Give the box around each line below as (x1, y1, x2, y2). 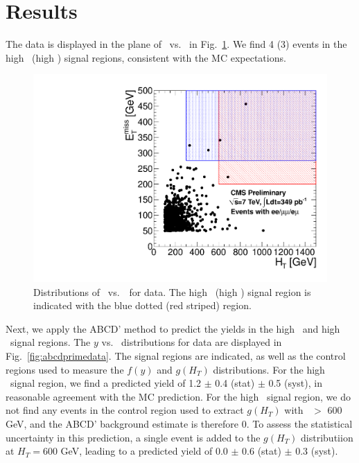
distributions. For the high (213, 362, 325, 376)
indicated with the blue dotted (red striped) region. (33, 298, 252, 313)
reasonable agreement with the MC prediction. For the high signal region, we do (6, 389, 351, 403)
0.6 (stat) (242, 444, 281, 458)
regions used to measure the (6, 362, 124, 376)
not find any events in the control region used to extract (6, 403, 244, 417)
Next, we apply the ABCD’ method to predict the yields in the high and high (6, 321, 340, 335)
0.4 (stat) (215, 376, 255, 390)
